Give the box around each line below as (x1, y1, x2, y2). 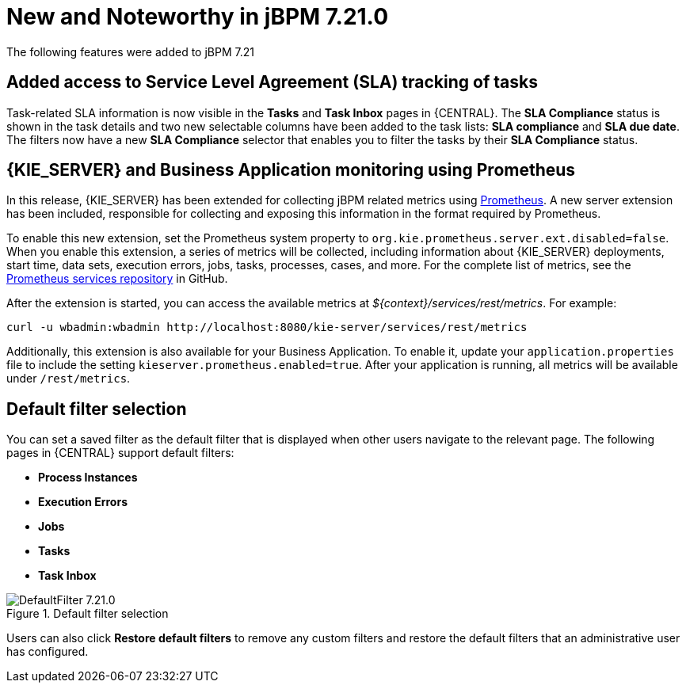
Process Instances (38, 470, 138, 485)
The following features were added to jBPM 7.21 (6, 44, 254, 59)
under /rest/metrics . (6, 371, 131, 386)
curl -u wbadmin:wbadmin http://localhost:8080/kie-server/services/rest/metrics (6, 321, 528, 334)
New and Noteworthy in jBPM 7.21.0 (6, 3, 389, 30)
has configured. (6, 645, 89, 659)
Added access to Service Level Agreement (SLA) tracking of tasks (6, 72, 538, 93)
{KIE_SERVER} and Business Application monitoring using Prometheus (6, 160, 576, 181)
